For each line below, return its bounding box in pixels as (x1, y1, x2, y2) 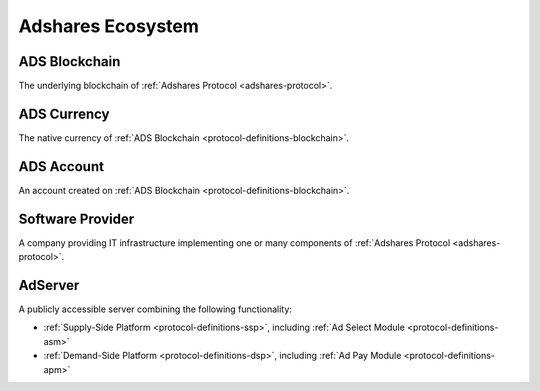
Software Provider (18, 210, 135, 227)
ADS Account (18, 158, 105, 175)
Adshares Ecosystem (18, 15, 200, 37)
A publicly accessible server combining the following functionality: (18, 303, 292, 315)
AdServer (18, 276, 80, 294)
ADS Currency (18, 105, 110, 122)
